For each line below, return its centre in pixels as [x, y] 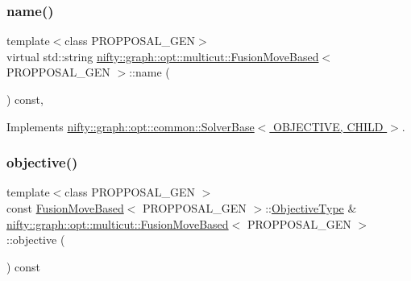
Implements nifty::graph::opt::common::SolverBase [131, 126]
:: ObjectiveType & [311, 208]
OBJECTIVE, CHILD [328, 126]
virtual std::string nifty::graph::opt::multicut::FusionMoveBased [163, 56]
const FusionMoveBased [65, 208]
